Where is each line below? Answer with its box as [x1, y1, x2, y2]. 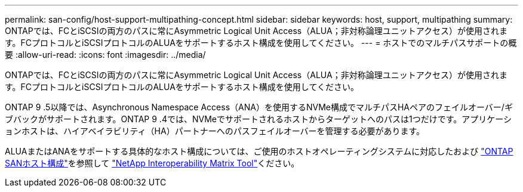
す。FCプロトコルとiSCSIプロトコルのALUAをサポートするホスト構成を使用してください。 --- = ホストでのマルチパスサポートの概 [5, 38, 517, 48]
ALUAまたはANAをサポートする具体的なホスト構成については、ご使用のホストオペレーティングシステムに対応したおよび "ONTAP [5, 146, 513, 156]
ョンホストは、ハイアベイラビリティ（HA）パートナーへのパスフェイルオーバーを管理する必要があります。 [5, 126, 425, 136]
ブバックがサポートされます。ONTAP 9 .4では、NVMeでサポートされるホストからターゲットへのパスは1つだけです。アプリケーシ [5, 114, 512, 124]
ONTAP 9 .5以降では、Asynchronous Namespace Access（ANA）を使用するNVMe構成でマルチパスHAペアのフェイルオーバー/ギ [5, 102, 513, 112]
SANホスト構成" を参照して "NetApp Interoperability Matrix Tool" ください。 [5, 158, 300, 168]
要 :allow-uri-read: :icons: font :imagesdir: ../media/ [5, 49, 206, 60]
